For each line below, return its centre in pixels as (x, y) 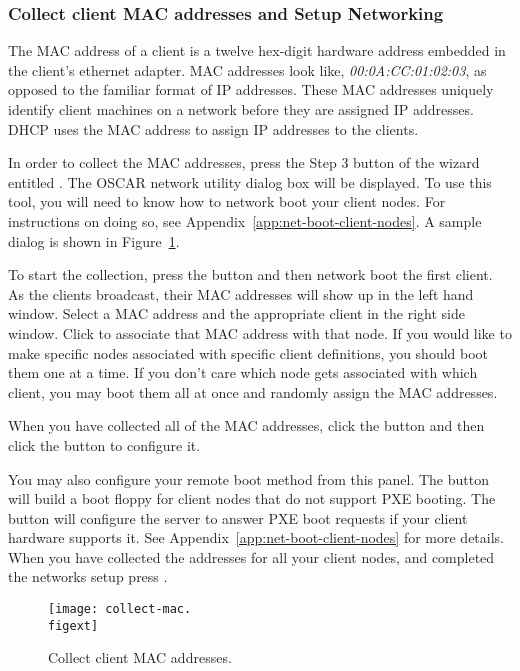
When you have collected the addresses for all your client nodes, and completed (251, 556)
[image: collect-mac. (120, 609)
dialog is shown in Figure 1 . (94, 240)
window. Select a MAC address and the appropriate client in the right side (236, 313)
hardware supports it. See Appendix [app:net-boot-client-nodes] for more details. (256, 537)
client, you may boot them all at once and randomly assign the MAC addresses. (253, 391)
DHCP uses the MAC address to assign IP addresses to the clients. (213, 128)
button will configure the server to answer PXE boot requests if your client (238, 517)
